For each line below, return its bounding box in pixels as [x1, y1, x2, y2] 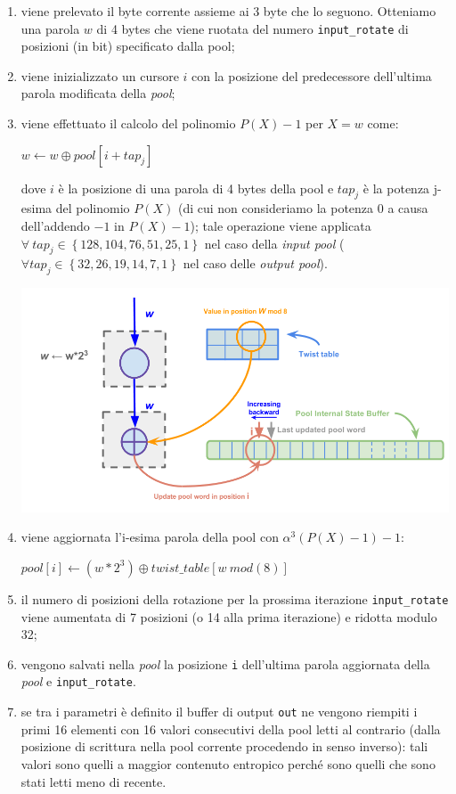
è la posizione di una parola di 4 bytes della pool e [58, 178, 334, 197]
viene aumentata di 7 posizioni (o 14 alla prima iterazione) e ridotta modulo [20, 607, 437, 626]
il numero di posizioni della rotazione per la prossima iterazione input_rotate [20, 589, 449, 608]
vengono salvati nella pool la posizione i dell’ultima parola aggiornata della [20, 654, 430, 673]
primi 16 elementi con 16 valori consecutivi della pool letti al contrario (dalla [20, 719, 441, 738]
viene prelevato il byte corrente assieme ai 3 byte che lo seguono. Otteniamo [20, 2, 436, 20]
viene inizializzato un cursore [20, 66, 179, 85]
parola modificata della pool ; [20, 84, 175, 102]
